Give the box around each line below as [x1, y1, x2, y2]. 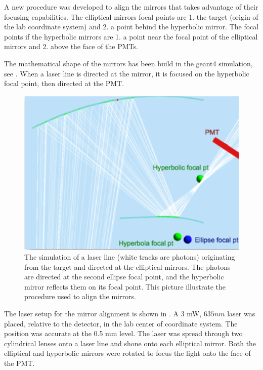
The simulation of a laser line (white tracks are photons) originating [24, 252, 235, 262]
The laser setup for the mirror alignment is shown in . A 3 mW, [4, 308, 202, 318]
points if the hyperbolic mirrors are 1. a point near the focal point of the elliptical [4, 31, 258, 42]
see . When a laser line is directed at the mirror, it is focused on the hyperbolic [4, 68, 249, 78]
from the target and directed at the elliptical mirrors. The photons [24, 261, 231, 272]
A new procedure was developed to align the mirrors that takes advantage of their [4, 2, 258, 12]
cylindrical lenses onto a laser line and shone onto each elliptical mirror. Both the [4, 338, 256, 348]
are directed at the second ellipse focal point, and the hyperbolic [24, 271, 224, 282]
